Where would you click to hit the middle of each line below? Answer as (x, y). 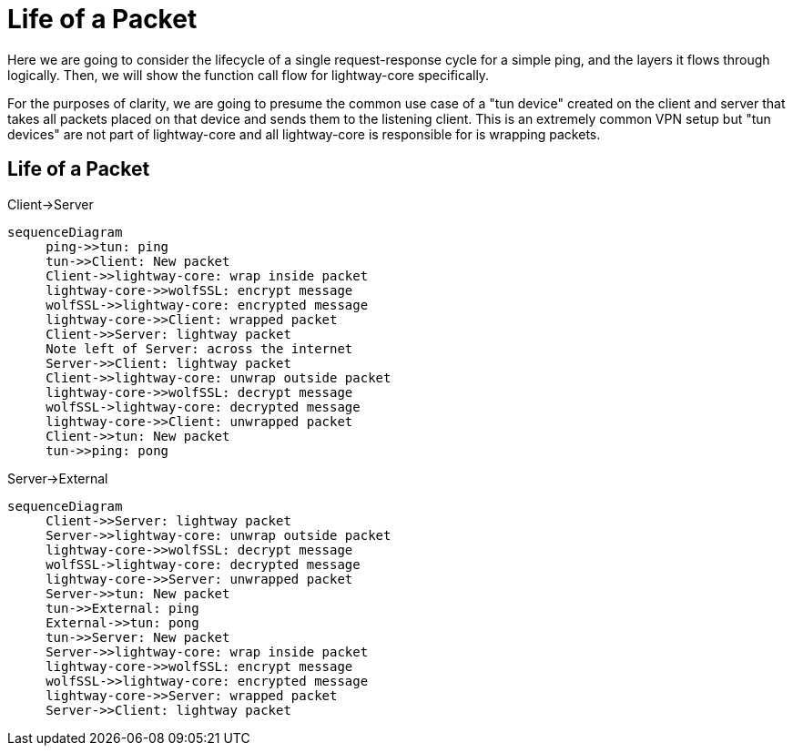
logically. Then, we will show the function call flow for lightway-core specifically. (249, 75)
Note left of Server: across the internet (199, 348)
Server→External (58, 478)
